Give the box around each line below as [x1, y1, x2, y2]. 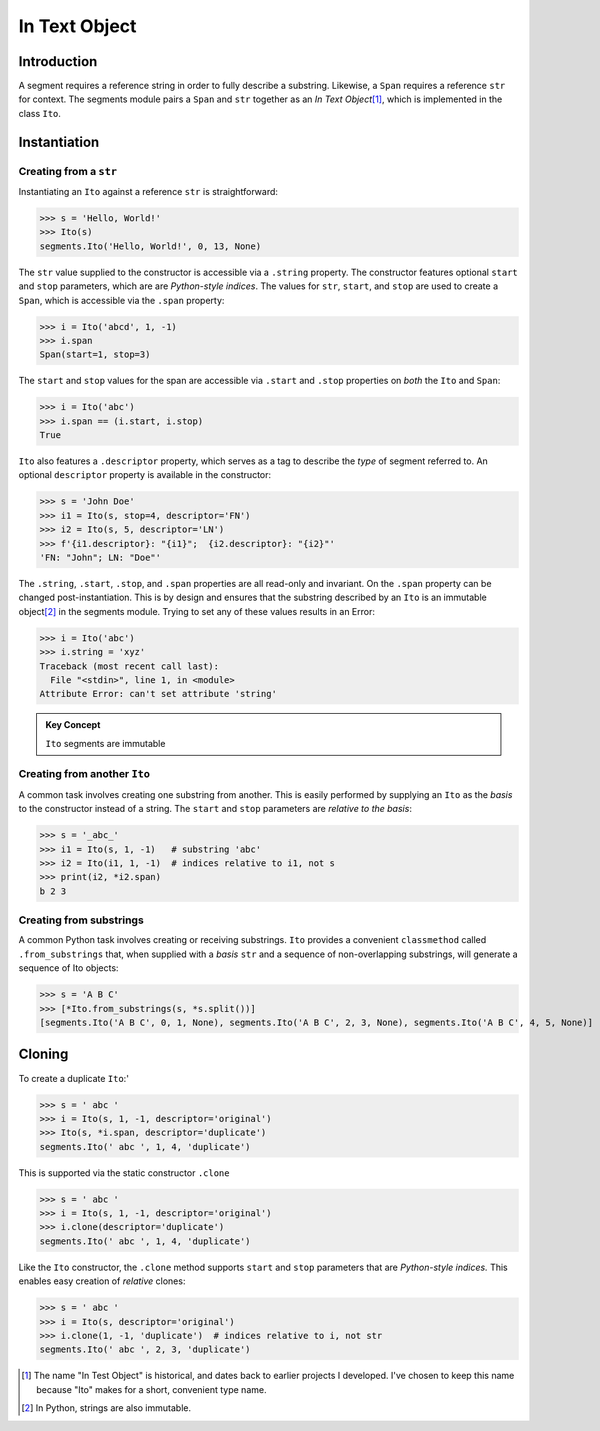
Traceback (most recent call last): [39, 660, 220, 672]
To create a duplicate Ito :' [18, 1072, 130, 1084]
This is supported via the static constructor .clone [18, 1166, 230, 1179]
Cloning [18, 1046, 69, 1063]
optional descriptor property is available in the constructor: [18, 469, 272, 481]
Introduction [18, 53, 98, 70]
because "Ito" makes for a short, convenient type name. [36, 1383, 267, 1395]
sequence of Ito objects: [18, 962, 119, 974]
